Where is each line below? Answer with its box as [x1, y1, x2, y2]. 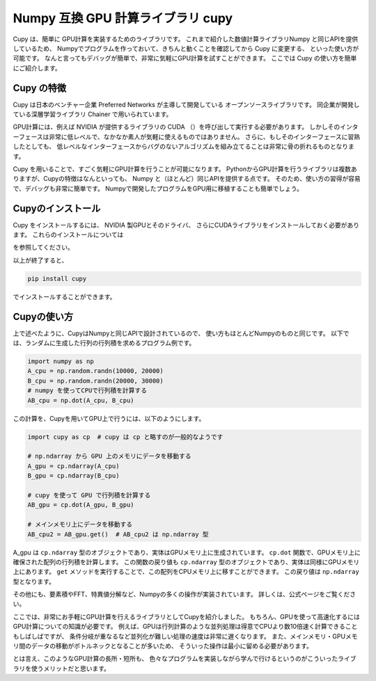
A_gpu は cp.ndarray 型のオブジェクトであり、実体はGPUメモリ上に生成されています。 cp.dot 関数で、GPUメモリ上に [13, 548, 361, 556]
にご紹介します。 [13, 63, 62, 72]
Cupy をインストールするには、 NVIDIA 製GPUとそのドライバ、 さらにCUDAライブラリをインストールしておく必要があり [13, 221, 360, 229]
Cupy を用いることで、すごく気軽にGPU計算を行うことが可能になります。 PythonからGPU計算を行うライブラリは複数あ [13, 164, 358, 173]
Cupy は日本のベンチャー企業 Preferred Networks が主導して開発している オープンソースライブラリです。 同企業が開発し [13, 100, 360, 109]
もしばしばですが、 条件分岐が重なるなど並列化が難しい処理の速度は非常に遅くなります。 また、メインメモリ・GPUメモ [13, 632, 358, 640]
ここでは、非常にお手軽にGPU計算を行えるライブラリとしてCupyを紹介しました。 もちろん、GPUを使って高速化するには [13, 612, 360, 620]
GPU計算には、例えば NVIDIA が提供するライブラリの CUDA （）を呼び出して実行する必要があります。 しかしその [13, 122, 340, 131]
